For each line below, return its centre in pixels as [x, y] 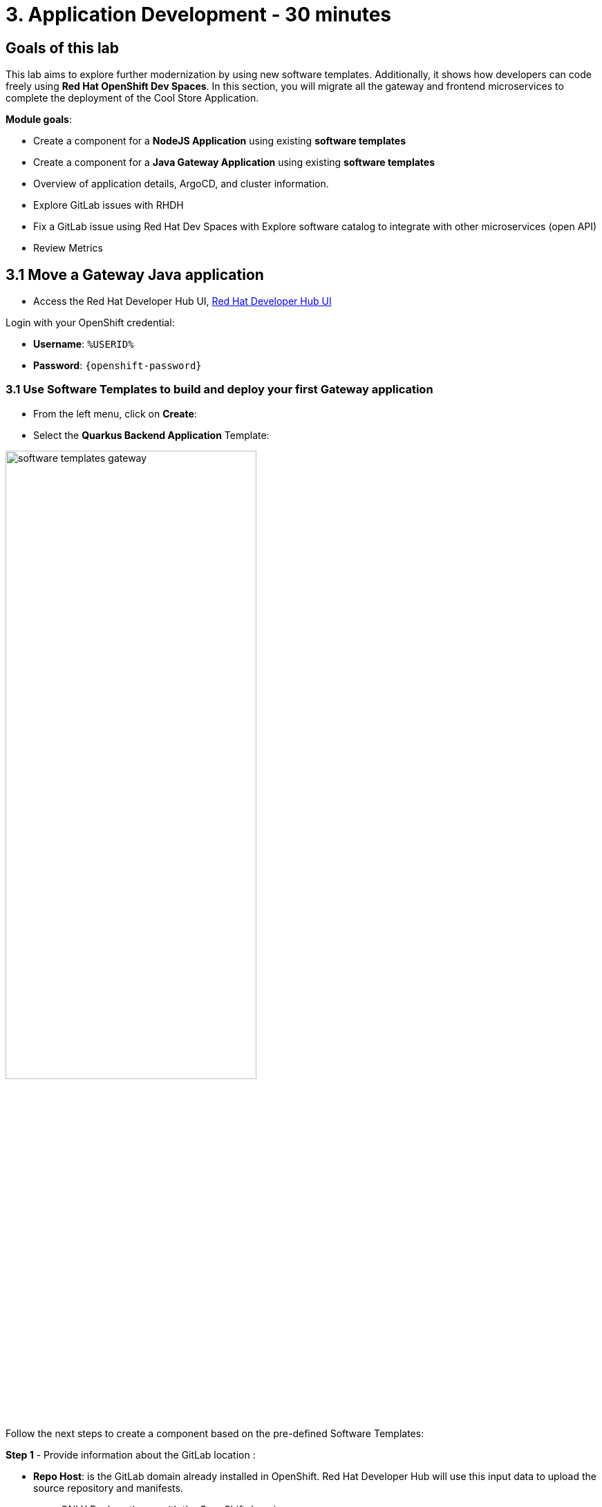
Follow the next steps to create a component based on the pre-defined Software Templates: [215, 1433]
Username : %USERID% [84, 344]
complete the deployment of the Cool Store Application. [132, 98]
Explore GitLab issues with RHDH [109, 205]
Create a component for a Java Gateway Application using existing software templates [234, 162]
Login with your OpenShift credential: [90, 323]
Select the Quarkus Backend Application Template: [151, 435]
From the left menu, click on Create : [115, 413]
